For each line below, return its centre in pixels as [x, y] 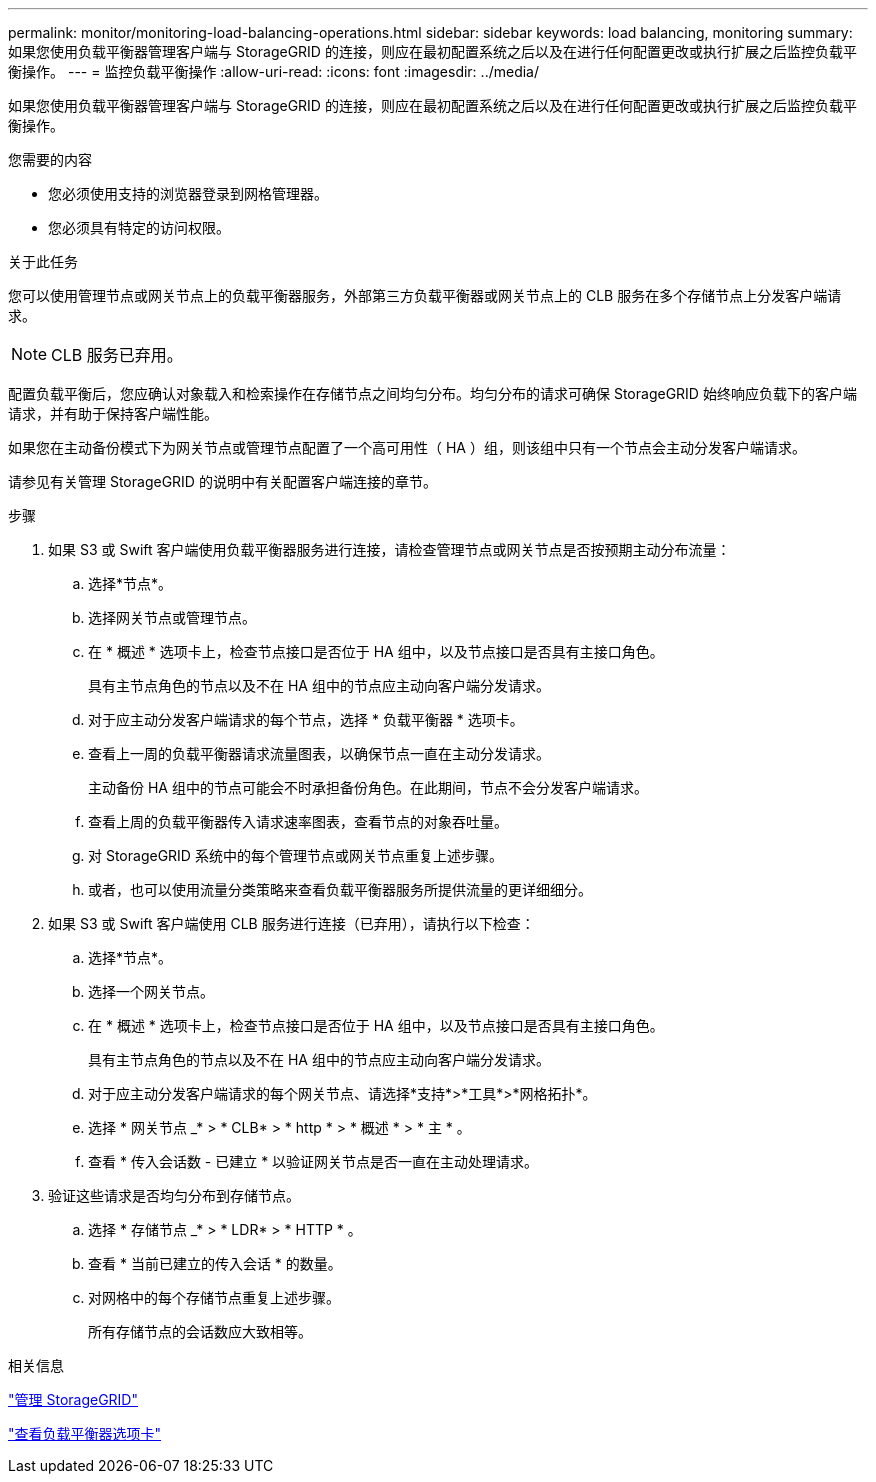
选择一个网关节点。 [151, 991]
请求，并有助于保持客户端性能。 [113, 413]
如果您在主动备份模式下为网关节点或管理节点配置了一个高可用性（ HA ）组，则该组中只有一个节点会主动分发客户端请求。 [407, 447]
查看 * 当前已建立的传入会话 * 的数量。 [215, 1263]
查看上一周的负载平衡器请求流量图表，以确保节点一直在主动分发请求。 [319, 753]
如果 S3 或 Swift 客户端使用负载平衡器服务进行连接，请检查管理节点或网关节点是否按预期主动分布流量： [389, 549]
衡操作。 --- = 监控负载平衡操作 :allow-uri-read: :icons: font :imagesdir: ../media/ [274, 71]
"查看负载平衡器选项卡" [85, 1433]
